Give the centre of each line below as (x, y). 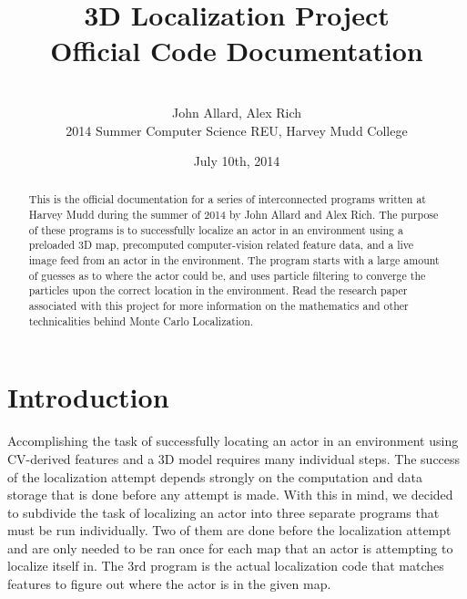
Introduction (88, 397)
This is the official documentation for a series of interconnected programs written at (227, 199)
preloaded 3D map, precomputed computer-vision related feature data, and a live (221, 245)
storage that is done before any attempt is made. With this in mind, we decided (230, 495)
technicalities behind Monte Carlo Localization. (141, 320)
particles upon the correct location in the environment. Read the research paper (218, 290)
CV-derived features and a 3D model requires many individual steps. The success (234, 458)
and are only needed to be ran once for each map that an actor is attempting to (230, 547)
